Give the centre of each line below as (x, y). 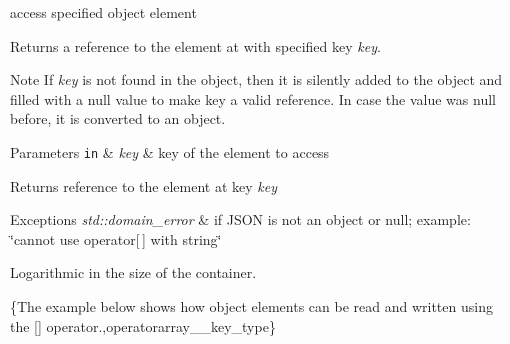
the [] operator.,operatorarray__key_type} (143, 325)
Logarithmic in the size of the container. (133, 272)
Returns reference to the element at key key (143, 185)
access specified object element (103, 12)
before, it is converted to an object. (118, 118)
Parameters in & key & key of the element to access (170, 151)
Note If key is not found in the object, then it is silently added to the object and (256, 79)
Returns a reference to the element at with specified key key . (195, 45)
